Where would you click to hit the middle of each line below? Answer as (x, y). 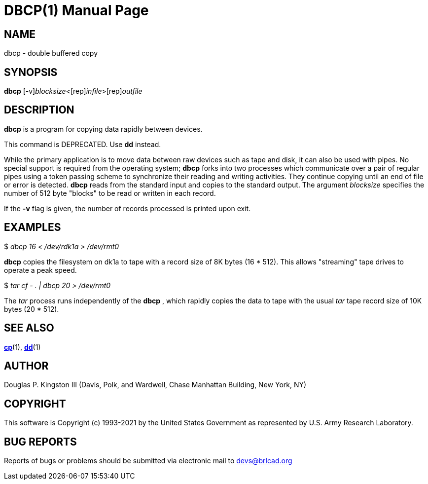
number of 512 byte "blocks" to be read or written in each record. (110, 193)
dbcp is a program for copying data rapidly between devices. (103, 129)
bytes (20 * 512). (32, 309)
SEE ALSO (29, 328)
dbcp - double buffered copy (51, 53)
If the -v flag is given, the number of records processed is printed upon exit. (127, 208)
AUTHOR (26, 366)
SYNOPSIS (31, 72)
